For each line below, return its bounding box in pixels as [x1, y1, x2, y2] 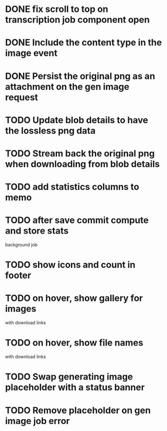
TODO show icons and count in [5, 259, 136, 270]
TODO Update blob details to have [5, 114, 149, 126]
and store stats [5, 225, 69, 236]
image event [5, 47, 58, 59]
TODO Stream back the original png [5, 148, 155, 159]
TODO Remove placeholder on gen [5, 405, 151, 416]
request [5, 91, 38, 103]
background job [5, 242, 38, 248]
